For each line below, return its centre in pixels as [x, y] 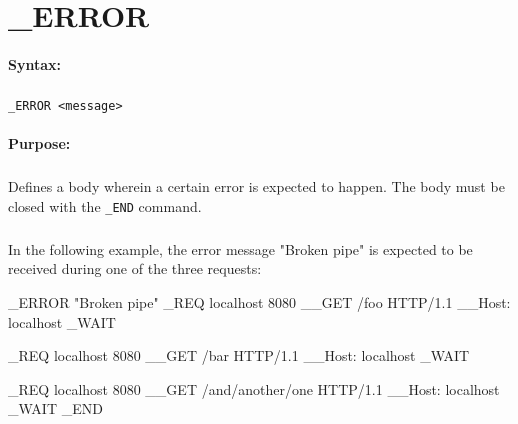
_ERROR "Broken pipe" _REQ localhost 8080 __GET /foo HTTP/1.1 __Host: [259, 301]
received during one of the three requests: [135, 268]
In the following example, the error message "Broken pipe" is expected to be [240, 248]
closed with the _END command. [105, 205]
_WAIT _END [55, 408]
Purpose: [39, 143]
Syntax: [34, 63]
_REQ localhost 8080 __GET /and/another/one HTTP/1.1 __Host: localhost [254, 388]
